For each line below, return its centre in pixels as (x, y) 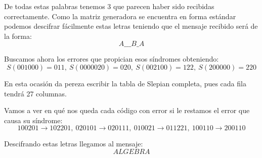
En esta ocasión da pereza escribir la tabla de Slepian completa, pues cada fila (125, 83)
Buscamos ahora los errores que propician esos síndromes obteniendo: (112, 59)
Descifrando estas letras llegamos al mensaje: (74, 144)
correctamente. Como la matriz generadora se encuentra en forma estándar (120, 16)
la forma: (18, 36)
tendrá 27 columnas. (35, 93)
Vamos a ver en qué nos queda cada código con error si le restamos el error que (127, 110)
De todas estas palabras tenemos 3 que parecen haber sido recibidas (109, 6)
